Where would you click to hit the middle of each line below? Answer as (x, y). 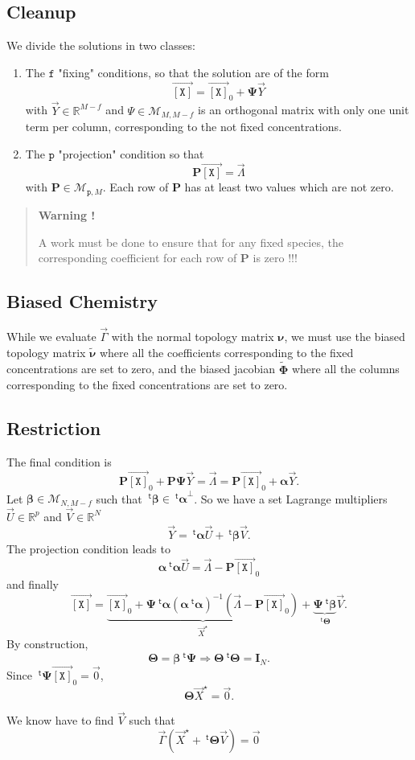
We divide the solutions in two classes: (101, 45)
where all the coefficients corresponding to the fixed (226, 352)
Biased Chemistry (82, 301)
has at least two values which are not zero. (289, 187)
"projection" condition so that (131, 153)
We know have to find (60, 720)
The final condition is (59, 461)
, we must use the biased (345, 337)
